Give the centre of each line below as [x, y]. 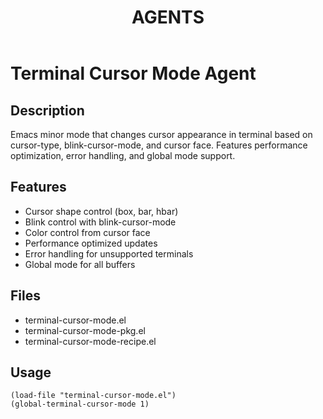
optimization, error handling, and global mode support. [123, 155]
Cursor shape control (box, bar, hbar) [101, 211]
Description [47, 110]
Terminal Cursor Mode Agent [133, 73]
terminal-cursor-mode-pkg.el [85, 330]
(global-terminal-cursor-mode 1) [80, 404]
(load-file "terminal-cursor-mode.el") [93, 396]
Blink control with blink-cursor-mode [100, 222]
